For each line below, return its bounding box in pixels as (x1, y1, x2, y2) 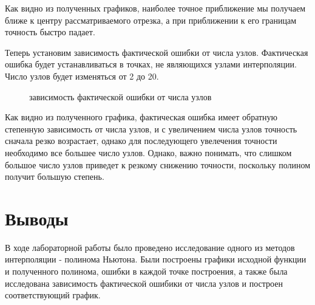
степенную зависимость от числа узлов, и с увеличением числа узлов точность (5, 122, 297, 135)
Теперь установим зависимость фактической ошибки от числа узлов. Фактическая (5, 46, 308, 58)
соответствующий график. (5, 289, 101, 301)
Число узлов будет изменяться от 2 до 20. (5, 69, 159, 82)
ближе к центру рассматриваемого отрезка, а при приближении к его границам (5, 13, 297, 26)
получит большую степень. (5, 170, 104, 183)
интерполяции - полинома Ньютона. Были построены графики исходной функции (5, 253, 307, 266)
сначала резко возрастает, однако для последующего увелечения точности (5, 134, 277, 147)
